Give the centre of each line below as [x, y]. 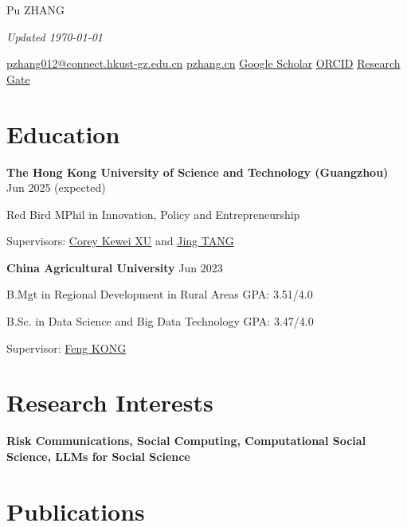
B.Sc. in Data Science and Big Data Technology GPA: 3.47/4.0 [160, 321]
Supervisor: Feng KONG [67, 347]
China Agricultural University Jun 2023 [115, 267]
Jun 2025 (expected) [56, 187]
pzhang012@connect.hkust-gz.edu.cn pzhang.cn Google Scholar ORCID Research [203, 63]
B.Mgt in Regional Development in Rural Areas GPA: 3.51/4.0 [160, 294]
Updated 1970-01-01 [55, 36]
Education [63, 133]
